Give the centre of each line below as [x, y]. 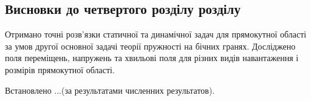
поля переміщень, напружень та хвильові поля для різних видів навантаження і [152, 58]
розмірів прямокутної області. [60, 69]
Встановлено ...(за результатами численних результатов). [110, 90]
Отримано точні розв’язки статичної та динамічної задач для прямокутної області [156, 34]
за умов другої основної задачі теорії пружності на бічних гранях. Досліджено [150, 46]
